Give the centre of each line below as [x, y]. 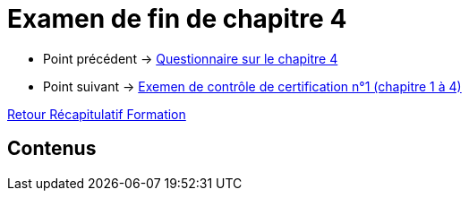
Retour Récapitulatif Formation [97, 114]
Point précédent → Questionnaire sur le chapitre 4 [191, 58]
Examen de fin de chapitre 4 [177, 19]
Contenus [52, 149]
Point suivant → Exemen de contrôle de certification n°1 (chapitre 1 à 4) [252, 86]
